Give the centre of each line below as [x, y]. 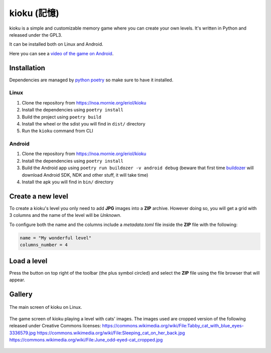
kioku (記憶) [34, 13]
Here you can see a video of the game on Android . [61, 53]
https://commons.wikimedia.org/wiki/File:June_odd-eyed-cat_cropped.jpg [86, 339]
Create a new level [39, 196]
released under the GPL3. [36, 35]
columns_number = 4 [44, 245]
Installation [27, 68]
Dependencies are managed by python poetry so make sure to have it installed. [91, 80]
